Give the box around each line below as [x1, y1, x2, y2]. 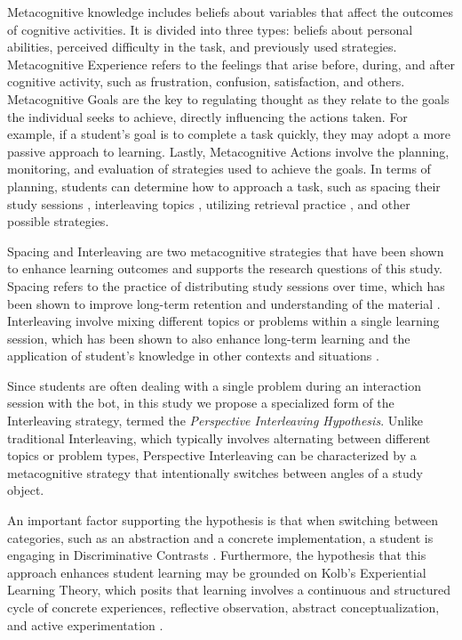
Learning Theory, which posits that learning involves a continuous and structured [7, 580, 450, 599]
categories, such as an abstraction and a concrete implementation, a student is [7, 528, 434, 547]
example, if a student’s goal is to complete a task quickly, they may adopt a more [7, 125, 450, 143]
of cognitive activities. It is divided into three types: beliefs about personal [7, 20, 413, 38]
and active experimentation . [7, 615, 163, 634]
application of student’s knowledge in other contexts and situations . [7, 346, 379, 365]
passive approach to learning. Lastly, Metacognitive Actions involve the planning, [7, 142, 450, 160]
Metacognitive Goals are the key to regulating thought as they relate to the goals [7, 89, 450, 108]
